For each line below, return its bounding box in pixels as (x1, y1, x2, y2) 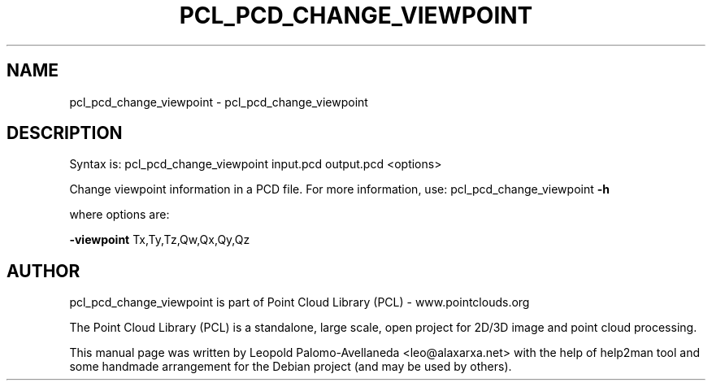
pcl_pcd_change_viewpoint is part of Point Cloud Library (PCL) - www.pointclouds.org (69, 295, 530, 310)
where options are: (69, 207, 170, 222)
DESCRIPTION (7, 123, 123, 144)
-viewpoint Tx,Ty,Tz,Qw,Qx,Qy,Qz (69, 233, 250, 247)
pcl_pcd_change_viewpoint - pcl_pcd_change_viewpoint (69, 94, 368, 109)
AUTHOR (7, 260, 80, 281)
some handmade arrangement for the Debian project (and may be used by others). (69, 359, 512, 374)
